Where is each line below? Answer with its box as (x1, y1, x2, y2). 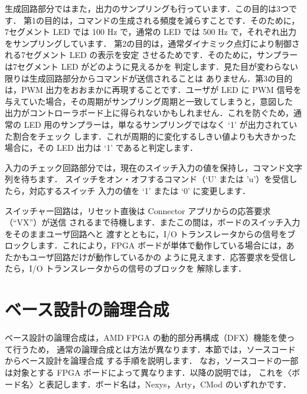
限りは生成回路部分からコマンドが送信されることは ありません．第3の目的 (5, 72, 293, 84)
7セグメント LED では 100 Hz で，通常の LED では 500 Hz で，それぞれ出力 (5, 25, 296, 38)
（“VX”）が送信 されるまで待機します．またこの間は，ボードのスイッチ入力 (5, 216, 301, 228)
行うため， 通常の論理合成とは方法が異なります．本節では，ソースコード (12, 343, 296, 355)
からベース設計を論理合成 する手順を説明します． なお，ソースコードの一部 (5, 354, 299, 367)
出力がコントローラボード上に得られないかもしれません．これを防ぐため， (5, 106, 293, 119)
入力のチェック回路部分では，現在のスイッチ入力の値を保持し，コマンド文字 (5, 161, 302, 173)
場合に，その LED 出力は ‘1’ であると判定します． (5, 141, 198, 154)
